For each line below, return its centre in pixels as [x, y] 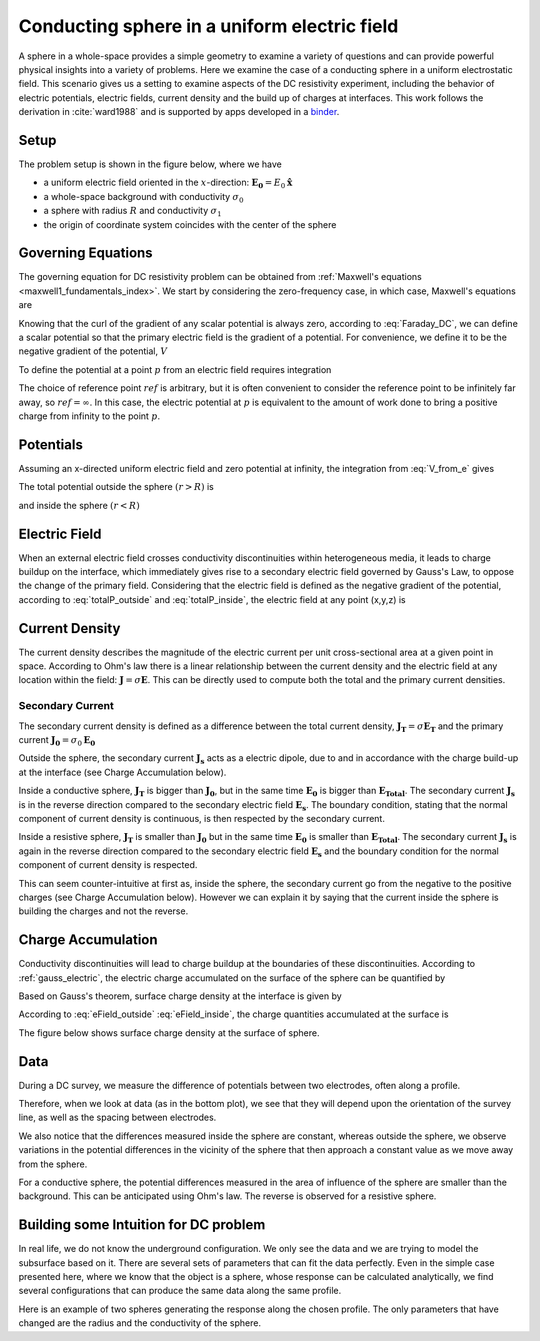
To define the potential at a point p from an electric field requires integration [175, 369]
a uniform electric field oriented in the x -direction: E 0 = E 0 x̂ [168, 183]
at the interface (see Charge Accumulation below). [122, 772]
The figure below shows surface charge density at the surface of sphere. [169, 1032]
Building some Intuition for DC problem [142, 1225]
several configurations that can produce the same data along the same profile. [180, 1291]
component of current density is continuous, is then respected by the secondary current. [201, 818]
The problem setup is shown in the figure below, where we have [150, 164]
